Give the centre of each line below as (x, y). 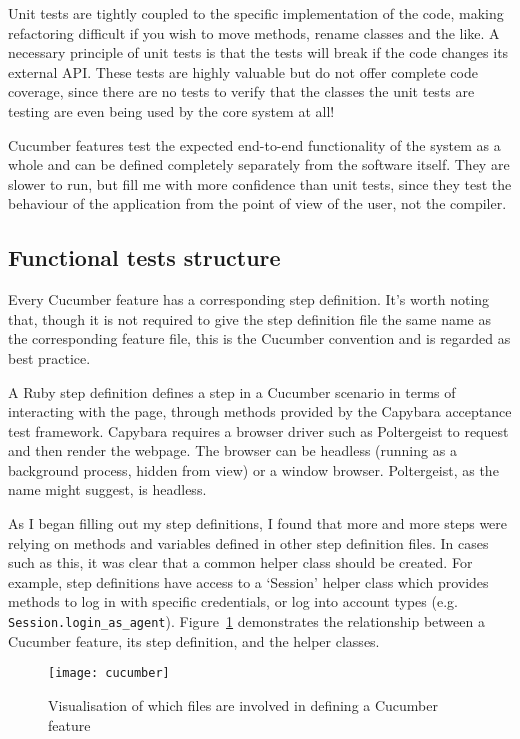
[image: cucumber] (109, 673)
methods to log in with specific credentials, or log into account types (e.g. (233, 601)
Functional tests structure (144, 257)
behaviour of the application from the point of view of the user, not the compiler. (257, 203)
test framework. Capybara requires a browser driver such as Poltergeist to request (258, 430)
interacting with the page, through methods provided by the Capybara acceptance (260, 411)
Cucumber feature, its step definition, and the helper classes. (194, 640)
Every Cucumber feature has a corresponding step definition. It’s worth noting (249, 299)
